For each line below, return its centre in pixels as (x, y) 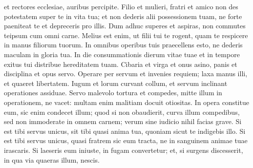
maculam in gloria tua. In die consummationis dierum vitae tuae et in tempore (122, 54)
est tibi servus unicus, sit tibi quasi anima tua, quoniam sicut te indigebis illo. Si (125, 131)
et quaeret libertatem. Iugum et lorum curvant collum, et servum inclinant (116, 83)
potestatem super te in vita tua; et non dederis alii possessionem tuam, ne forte (123, 16)
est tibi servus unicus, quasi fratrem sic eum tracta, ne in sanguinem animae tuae (126, 140)
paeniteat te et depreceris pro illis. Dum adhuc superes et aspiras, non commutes (125, 26)
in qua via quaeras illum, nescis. (52, 159)
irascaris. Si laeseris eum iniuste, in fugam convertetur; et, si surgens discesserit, (124, 150)
